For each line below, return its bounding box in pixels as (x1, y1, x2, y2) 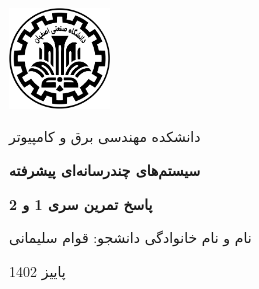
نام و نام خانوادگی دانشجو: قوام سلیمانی (9, 227, 252, 248)
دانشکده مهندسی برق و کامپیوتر (9, 126, 201, 147)
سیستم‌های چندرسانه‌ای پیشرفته (9, 159, 201, 180)
